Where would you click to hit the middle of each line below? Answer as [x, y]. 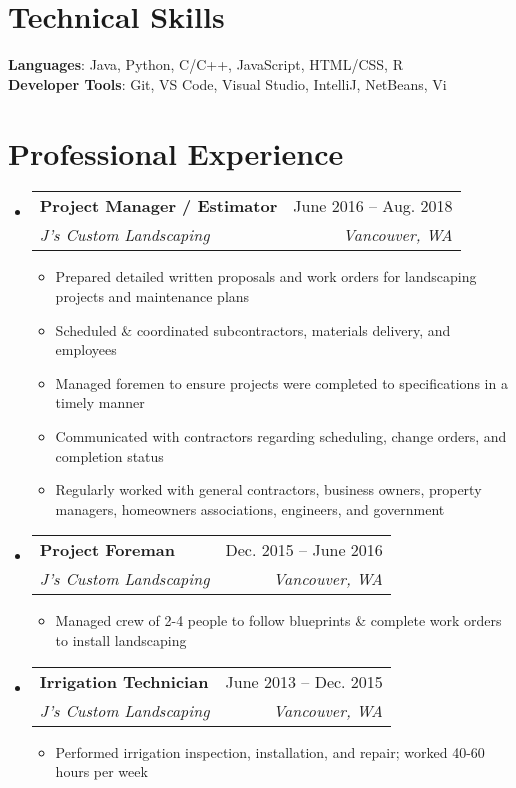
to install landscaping [121, 639]
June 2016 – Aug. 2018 [373, 206]
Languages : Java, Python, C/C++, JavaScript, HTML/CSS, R [205, 64]
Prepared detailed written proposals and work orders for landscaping [266, 276]
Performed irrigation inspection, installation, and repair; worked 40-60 [270, 751]
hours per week [101, 771]
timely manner [100, 402]
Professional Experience [176, 152]
